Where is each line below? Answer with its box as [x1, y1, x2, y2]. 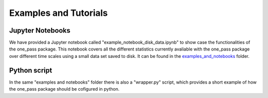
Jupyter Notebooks [9, 26, 70, 35]
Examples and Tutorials [9, 7, 108, 18]
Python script [9, 66, 52, 74]
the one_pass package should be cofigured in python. [9, 86, 120, 92]
